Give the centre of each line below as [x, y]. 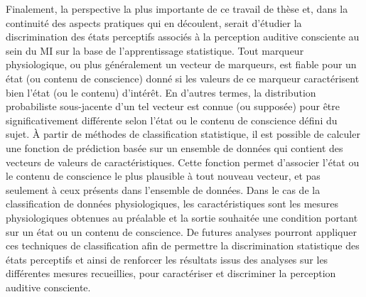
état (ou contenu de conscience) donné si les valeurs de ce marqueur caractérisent [183, 78]
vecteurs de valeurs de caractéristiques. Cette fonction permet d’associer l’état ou [183, 162]
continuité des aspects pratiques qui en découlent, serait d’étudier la [154, 22]
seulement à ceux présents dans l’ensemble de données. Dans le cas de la [163, 189]
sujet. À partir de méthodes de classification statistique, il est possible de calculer [183, 134]
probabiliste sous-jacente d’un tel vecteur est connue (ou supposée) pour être [173, 106]
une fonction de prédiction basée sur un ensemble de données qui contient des [174, 147]
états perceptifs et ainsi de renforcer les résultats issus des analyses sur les [167, 259]
